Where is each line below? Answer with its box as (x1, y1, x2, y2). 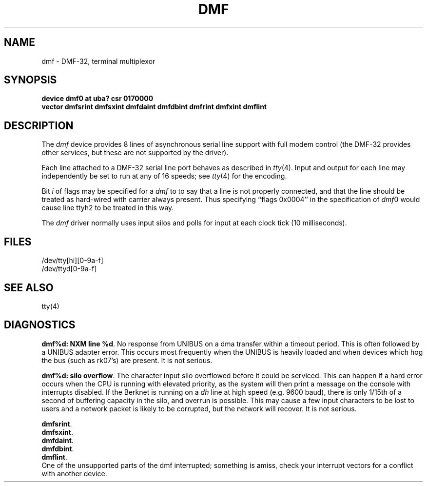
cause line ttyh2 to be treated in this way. (41, 203, 174, 212)
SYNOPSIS (4, 74, 57, 86)
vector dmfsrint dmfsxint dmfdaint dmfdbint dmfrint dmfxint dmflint (41, 102, 267, 111)
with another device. (41, 469, 107, 478)
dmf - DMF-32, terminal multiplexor (41, 57, 155, 65)
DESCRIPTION (4, 119, 74, 132)
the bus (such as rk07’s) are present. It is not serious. (41, 356, 213, 364)
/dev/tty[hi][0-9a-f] (41, 256, 103, 265)
